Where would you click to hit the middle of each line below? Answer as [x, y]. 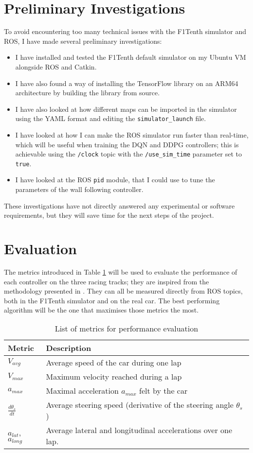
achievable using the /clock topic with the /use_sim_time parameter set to [129, 154]
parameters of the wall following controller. [79, 189]
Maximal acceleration [82, 390]
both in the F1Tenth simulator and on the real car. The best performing [112, 300]
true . [23, 163]
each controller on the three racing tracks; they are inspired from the [107, 281]
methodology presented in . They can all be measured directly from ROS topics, [123, 291]
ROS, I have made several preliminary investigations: [83, 41]
